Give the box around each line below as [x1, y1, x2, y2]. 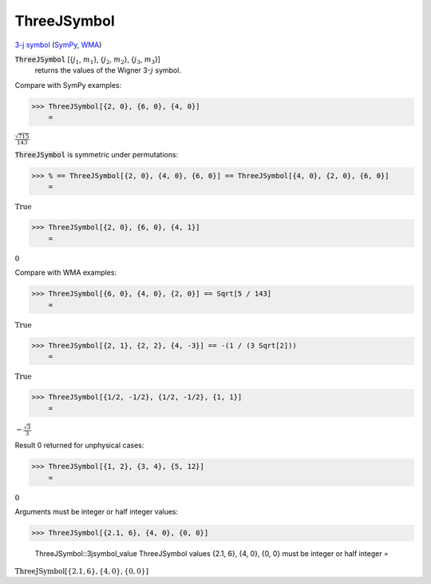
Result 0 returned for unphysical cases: [14, 440, 144, 451]
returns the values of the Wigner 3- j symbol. [34, 66, 181, 75]
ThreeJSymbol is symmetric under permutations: [14, 149, 179, 159]
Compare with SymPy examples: [14, 80, 122, 89]
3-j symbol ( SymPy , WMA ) [14, 40, 102, 50]
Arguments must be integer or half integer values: [14, 507, 179, 517]
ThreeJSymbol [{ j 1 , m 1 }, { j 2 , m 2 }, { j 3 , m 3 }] [14, 54, 161, 66]
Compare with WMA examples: [14, 268, 117, 277]
